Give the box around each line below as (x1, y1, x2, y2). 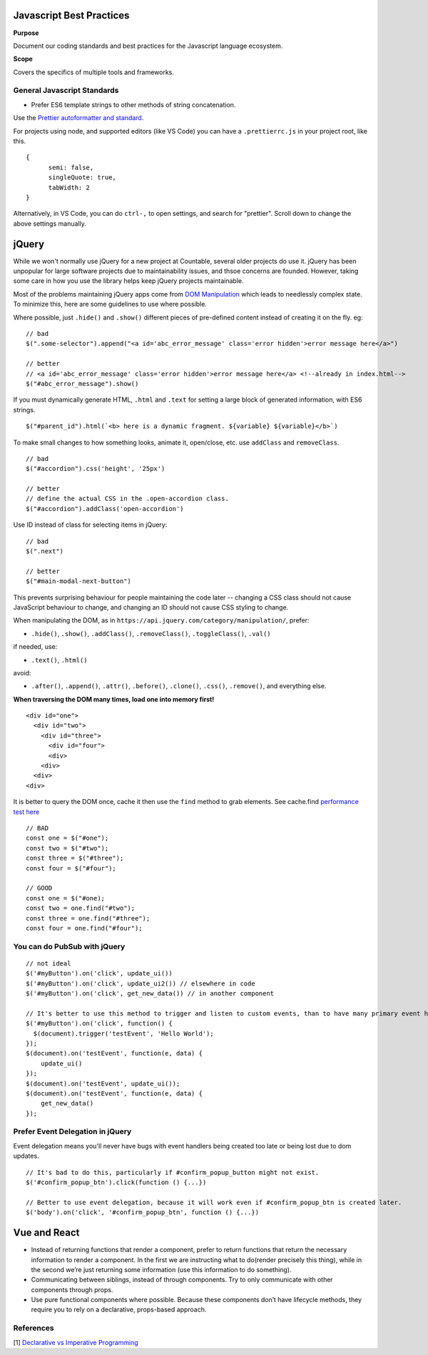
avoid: (13, 668, 31, 677)
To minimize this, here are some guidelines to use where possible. (13, 300, 207, 309)
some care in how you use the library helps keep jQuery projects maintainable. (13, 277, 244, 285)
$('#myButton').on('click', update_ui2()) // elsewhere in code (26, 979, 256, 988)
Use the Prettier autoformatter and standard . (13, 114, 144, 122)
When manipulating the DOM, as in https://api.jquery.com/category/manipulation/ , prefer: (13, 616, 310, 625)
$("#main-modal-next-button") (26, 577, 132, 585)
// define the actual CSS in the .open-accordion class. (26, 495, 230, 503)
